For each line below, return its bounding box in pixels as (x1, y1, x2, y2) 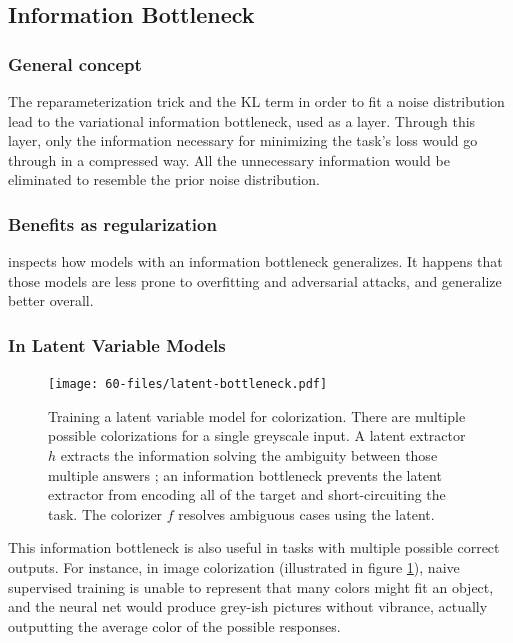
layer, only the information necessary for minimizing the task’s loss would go (8, 130, 478, 151)
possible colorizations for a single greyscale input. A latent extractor (48, 425, 466, 446)
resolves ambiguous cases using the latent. (178, 503, 435, 524)
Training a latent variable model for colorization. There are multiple (48, 405, 466, 426)
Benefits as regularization (8, 211, 217, 236)
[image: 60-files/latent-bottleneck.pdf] (48, 377, 328, 392)
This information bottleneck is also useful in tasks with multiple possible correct (8, 537, 500, 558)
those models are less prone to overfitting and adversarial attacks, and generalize (8, 270, 502, 291)
